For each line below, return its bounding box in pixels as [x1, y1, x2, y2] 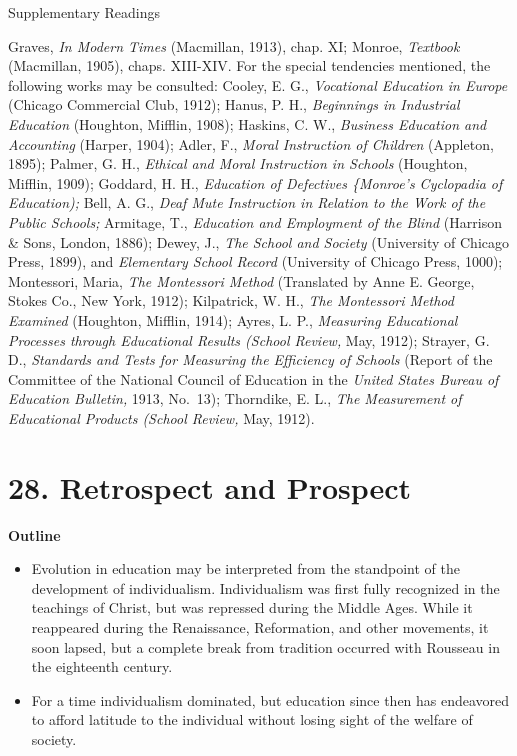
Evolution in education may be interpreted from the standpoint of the [31, 558, 461, 579]
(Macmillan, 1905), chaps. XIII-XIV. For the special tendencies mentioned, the [8, 55, 491, 76]
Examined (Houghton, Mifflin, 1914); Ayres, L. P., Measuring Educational [8, 309, 458, 330]
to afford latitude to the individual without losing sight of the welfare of [31, 709, 473, 730]
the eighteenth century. [31, 656, 173, 677]
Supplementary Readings [8, 2, 160, 22]
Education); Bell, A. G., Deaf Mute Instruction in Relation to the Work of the [8, 192, 486, 213]
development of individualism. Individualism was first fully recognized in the [31, 577, 500, 598]
